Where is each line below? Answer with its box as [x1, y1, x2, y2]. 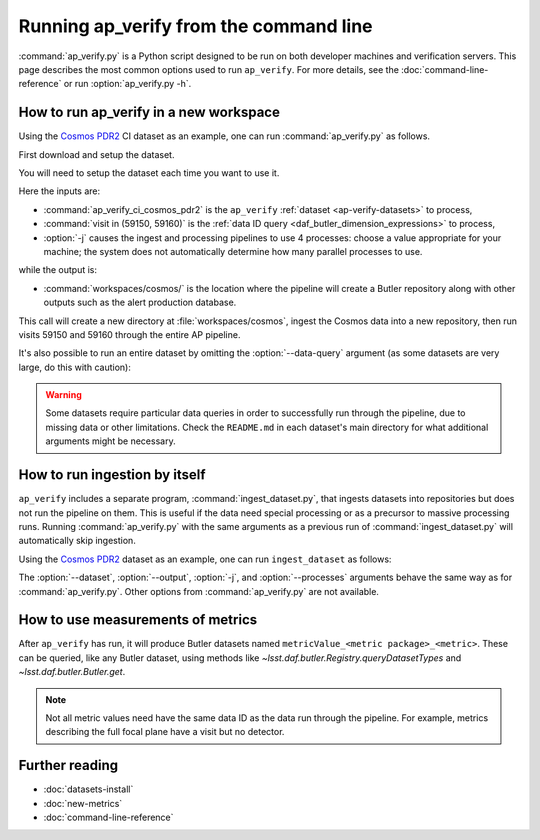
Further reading [18, 757, 119, 774]
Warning [45, 389, 82, 401]
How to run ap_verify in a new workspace [18, 104, 280, 121]
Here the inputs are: [18, 185, 101, 197]
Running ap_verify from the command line [18, 15, 374, 37]
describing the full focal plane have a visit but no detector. [45, 726, 285, 738]
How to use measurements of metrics [18, 611, 258, 629]
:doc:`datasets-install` [43, 783, 134, 795]
